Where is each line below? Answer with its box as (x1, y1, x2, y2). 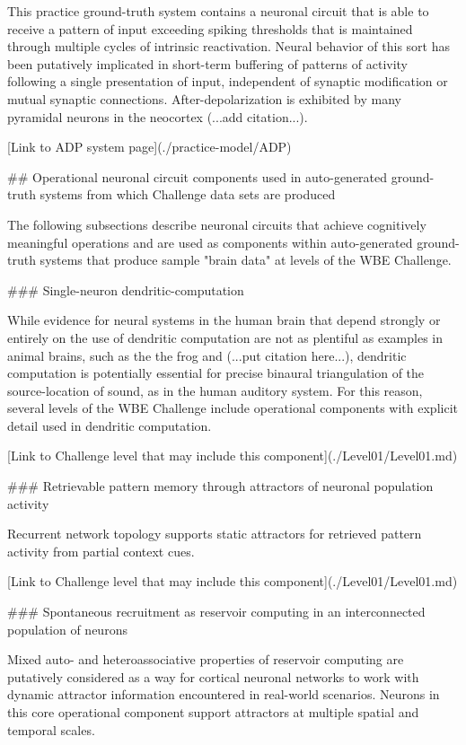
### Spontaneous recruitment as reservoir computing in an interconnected (7, 602, 426, 621)
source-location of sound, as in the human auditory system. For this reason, (7, 381, 423, 399)
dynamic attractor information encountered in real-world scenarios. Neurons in (7, 685, 440, 704)
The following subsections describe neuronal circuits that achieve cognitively (7, 215, 426, 233)
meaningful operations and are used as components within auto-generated (7, 232, 413, 251)
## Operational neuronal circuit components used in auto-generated (7, 167, 388, 186)
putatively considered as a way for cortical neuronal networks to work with (7, 667, 419, 686)
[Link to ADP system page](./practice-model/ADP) (7, 137, 292, 156)
